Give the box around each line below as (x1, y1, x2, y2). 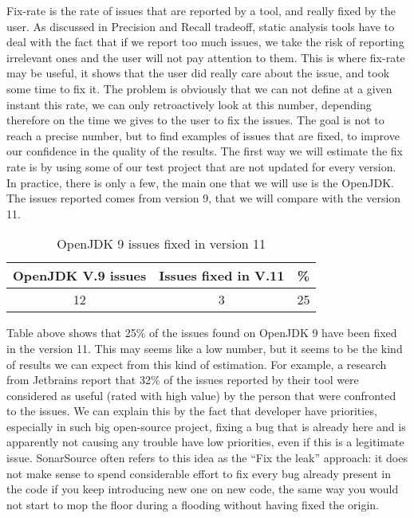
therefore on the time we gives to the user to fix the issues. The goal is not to (6, 112, 384, 128)
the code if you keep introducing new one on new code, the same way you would (6, 481, 399, 497)
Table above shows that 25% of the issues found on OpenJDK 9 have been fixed (6, 324, 397, 341)
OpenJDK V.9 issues (13, 266, 147, 285)
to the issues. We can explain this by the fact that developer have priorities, (6, 402, 377, 419)
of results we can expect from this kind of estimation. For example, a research (6, 355, 387, 372)
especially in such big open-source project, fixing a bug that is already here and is (6, 418, 406, 434)
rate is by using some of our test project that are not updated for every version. (6, 158, 396, 175)
